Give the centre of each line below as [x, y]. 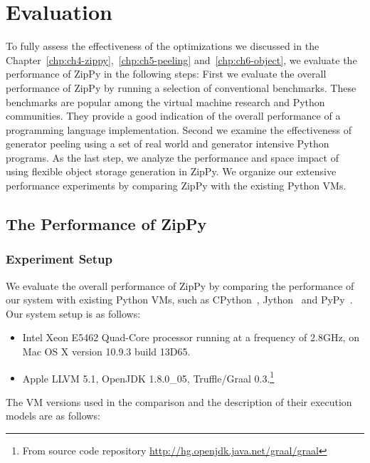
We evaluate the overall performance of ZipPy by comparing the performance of [180, 285]
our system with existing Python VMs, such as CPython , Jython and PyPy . [179, 300]
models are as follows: [53, 416]
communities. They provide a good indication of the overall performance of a [173, 116]
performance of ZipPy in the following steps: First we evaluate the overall [166, 74]
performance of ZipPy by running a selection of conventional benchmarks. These [181, 87]
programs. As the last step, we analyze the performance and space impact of [172, 157]
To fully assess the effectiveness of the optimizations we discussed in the [163, 46]
